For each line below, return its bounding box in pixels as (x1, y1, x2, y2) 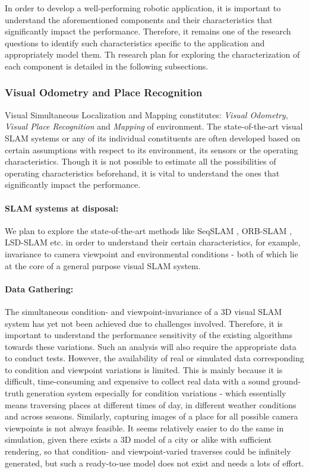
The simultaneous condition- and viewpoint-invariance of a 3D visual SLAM (5, 305, 282, 317)
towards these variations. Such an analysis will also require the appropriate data (5, 340, 297, 352)
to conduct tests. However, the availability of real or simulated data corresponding (5, 352, 304, 364)
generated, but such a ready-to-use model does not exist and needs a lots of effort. (5, 456, 304, 469)
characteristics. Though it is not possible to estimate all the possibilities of (5, 155, 276, 168)
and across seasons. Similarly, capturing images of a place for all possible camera (5, 410, 298, 422)
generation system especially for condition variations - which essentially (26, 387, 286, 399)
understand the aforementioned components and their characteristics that (5, 13, 273, 26)
